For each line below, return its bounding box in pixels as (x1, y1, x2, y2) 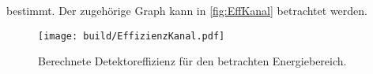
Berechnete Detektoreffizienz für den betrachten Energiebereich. (38, 53, 347, 69)
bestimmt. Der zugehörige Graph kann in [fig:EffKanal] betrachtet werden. (6, 2, 367, 18)
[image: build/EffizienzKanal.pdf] (38, 30, 225, 42)
